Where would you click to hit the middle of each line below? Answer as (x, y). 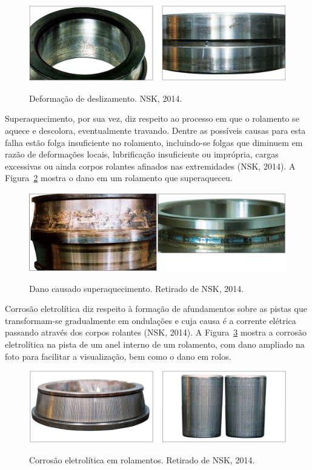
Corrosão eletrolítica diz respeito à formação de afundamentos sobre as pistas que (156, 309)
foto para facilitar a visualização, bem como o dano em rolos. (118, 356)
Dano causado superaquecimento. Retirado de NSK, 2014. (137, 288)
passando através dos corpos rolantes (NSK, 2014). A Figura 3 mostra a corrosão (156, 332)
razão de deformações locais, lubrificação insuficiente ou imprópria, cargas (142, 154)
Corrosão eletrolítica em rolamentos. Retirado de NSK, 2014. (142, 460)
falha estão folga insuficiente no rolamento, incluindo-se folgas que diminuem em (154, 142)
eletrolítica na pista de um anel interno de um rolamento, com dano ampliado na (155, 344)
